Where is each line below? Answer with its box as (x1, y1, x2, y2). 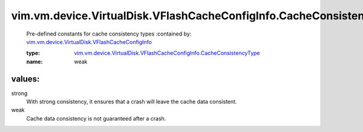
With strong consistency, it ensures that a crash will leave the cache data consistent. (26, 98, 237, 105)
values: (11, 74, 40, 84)
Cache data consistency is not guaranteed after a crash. (26, 115, 166, 122)
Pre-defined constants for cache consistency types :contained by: (26, 30, 192, 37)
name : (26, 58, 43, 65)
